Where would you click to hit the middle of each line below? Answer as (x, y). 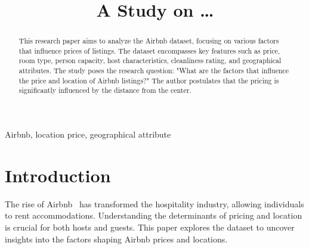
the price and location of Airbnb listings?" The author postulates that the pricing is (149, 80)
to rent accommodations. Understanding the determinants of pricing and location (154, 215)
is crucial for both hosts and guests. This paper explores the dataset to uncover (150, 227)
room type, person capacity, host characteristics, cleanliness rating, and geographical (150, 60)
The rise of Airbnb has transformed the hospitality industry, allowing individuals (154, 203)
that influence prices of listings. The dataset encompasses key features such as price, (149, 50)
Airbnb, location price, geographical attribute (88, 134)
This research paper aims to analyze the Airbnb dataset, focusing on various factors (149, 41)
